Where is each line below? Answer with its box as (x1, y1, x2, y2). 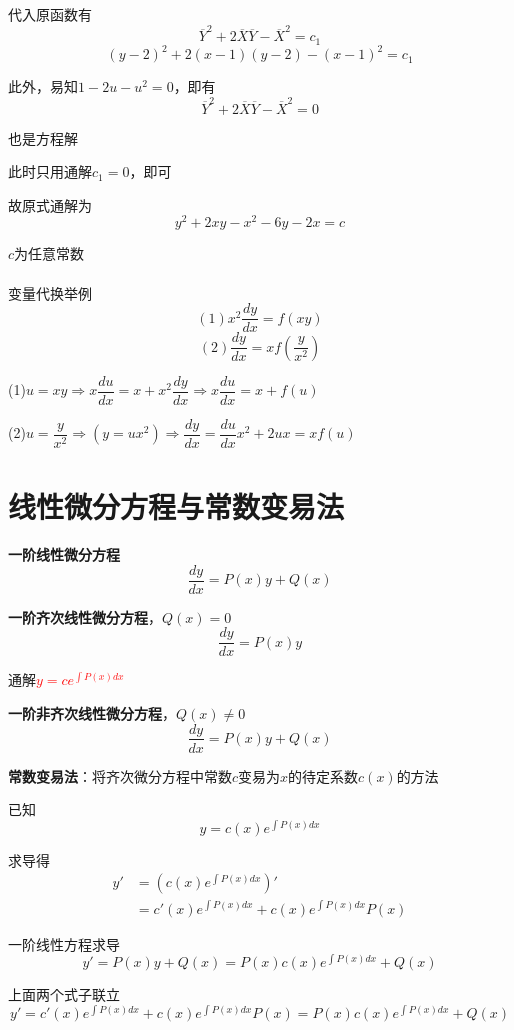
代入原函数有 (8, 4, 92, 24)
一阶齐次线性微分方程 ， (8, 606, 162, 627)
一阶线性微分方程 (8, 544, 120, 564)
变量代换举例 (8, 282, 92, 303)
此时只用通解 (8, 161, 92, 182)
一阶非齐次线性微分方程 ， (8, 702, 176, 723)
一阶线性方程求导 (8, 933, 120, 954)
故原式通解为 (8, 194, 92, 215)
